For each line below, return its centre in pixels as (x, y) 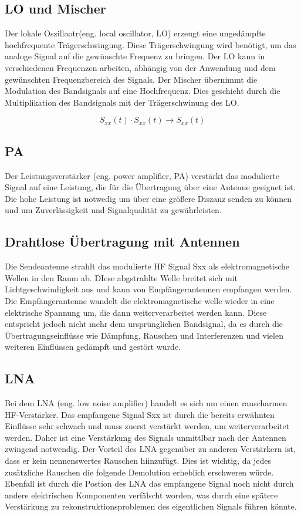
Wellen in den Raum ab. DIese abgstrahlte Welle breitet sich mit (121, 277)
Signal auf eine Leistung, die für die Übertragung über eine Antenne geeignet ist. (150, 187)
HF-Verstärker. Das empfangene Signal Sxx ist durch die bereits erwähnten (140, 414)
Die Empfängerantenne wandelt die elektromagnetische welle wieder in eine (140, 300)
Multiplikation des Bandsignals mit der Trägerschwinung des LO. (122, 102)
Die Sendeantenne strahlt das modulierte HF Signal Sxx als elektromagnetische (147, 266)
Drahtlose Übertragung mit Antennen (122, 242)
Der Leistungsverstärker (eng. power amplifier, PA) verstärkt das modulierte (142, 175)
